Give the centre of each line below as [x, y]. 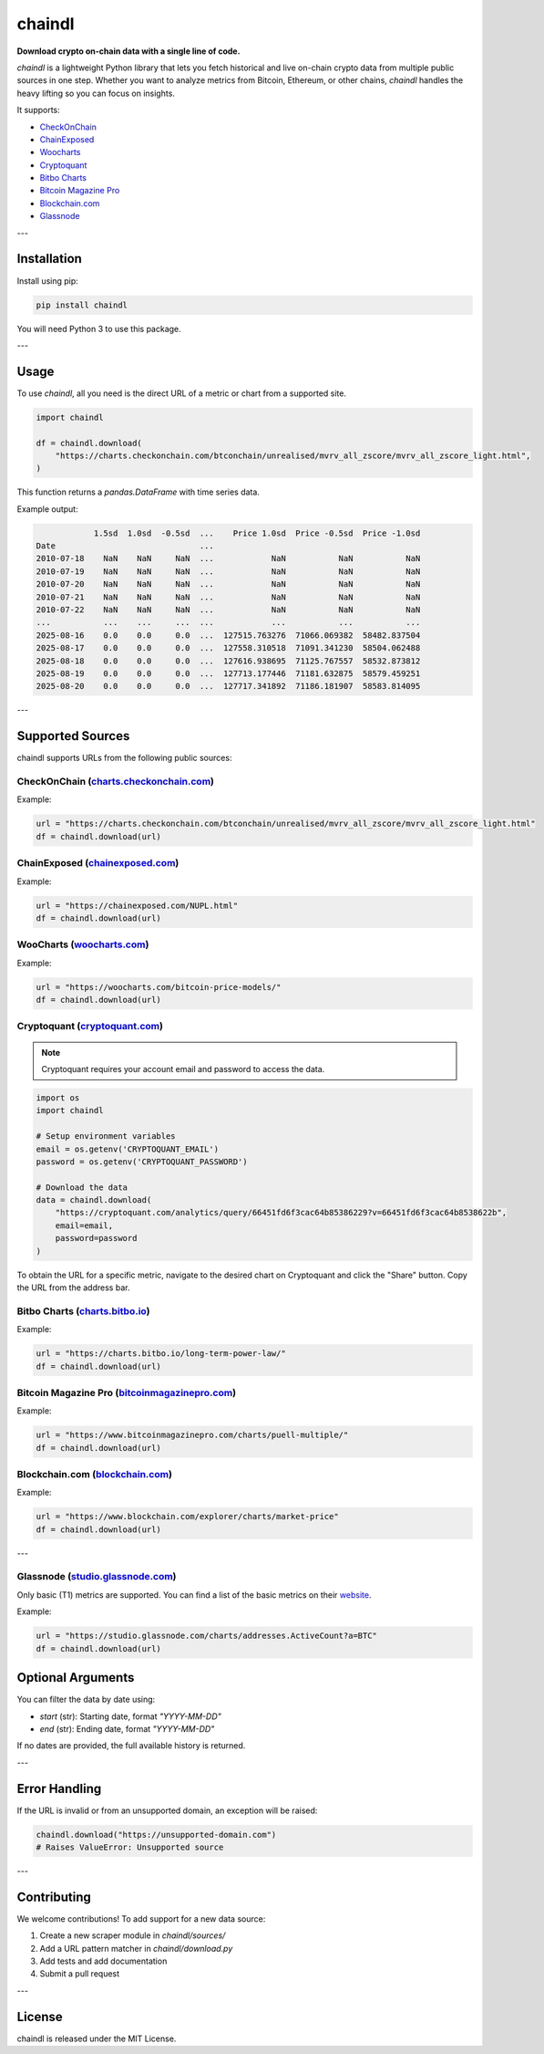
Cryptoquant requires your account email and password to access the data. [183, 1069]
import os [58, 1098]
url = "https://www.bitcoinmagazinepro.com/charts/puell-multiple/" [192, 1435]
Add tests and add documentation [103, 1961]
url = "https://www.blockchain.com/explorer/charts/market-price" [187, 1517]
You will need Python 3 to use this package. [99, 328]
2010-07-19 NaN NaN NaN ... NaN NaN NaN [228, 571]
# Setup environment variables [106, 1136]
